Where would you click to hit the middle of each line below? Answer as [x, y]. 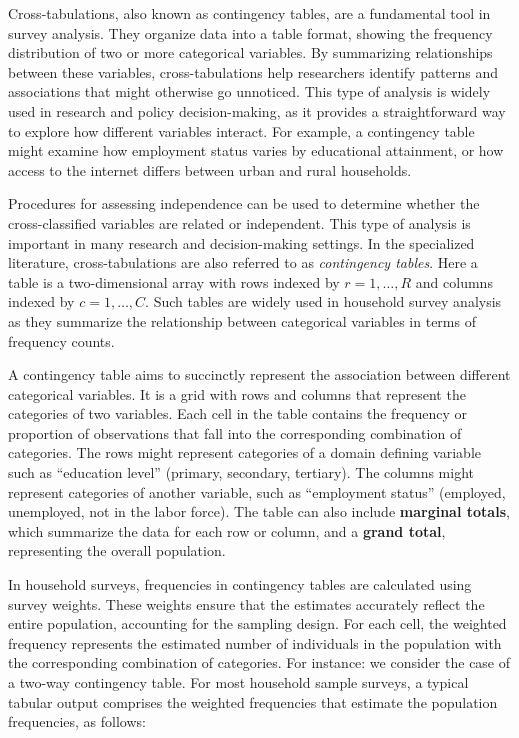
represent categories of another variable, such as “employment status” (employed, [257, 491]
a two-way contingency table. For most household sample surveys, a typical [238, 682]
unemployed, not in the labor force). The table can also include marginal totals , [259, 511]
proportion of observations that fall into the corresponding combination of [235, 432]
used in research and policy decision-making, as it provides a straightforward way [257, 110]
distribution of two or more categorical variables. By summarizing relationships [250, 52]
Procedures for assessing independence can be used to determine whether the [244, 203]
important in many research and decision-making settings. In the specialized [241, 242]
